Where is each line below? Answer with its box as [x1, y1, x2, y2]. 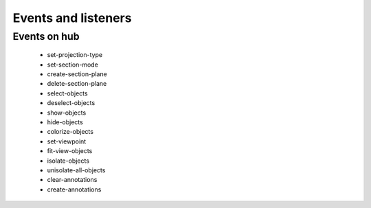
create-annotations [47, 185, 102, 194]
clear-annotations [47, 176, 98, 184]
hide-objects [47, 117, 84, 126]
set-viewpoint [47, 137, 87, 146]
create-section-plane [47, 69, 108, 78]
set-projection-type [47, 51, 103, 59]
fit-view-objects [47, 147, 93, 155]
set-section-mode [47, 60, 99, 69]
